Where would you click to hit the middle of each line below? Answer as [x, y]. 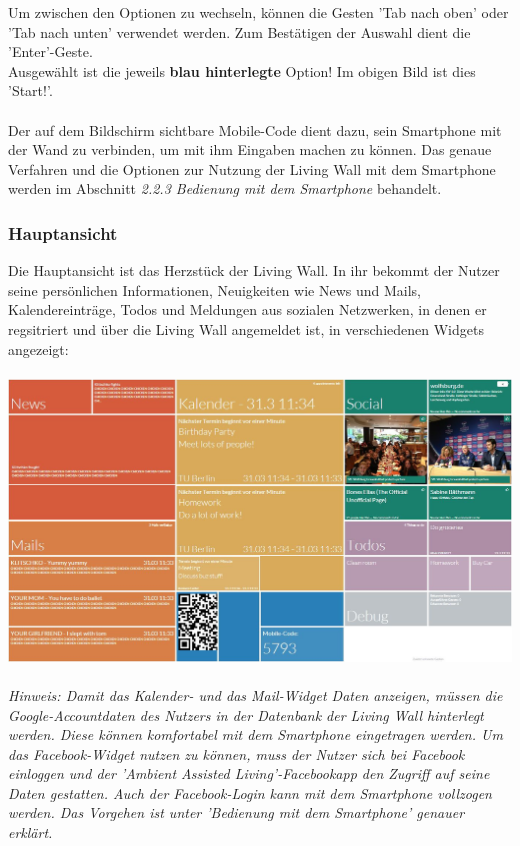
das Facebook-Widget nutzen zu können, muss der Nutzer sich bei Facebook [236, 753]
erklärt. [30, 832]
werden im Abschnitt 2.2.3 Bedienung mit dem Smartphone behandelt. [225, 188]
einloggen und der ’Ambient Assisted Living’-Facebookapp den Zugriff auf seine [249, 773]
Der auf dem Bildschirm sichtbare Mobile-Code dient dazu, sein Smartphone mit [255, 129]
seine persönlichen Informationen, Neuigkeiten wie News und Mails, [214, 289]
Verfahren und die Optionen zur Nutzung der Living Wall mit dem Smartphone [252, 168]
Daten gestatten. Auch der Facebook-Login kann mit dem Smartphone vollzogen [250, 792]
